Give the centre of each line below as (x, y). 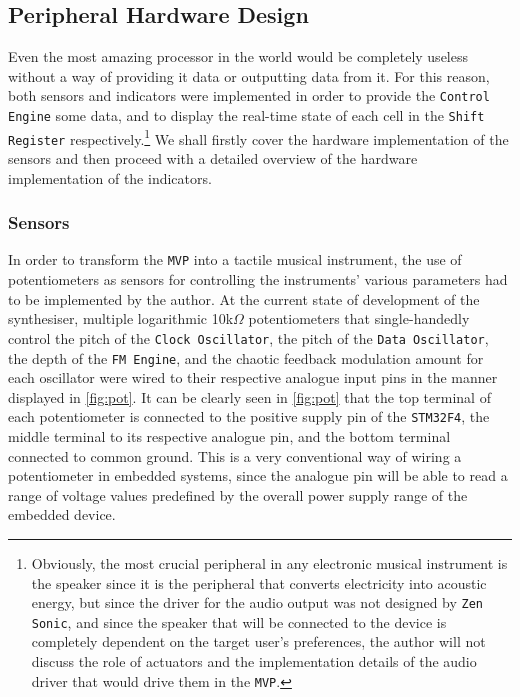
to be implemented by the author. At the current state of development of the (244, 298)
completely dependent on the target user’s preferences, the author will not (258, 641)
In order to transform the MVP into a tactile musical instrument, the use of (235, 259)
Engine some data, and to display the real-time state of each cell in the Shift (246, 115)
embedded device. (62, 514)
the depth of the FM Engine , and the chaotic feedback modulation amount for (246, 357)
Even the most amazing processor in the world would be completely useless (238, 56)
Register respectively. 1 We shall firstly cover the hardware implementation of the (258, 137)
